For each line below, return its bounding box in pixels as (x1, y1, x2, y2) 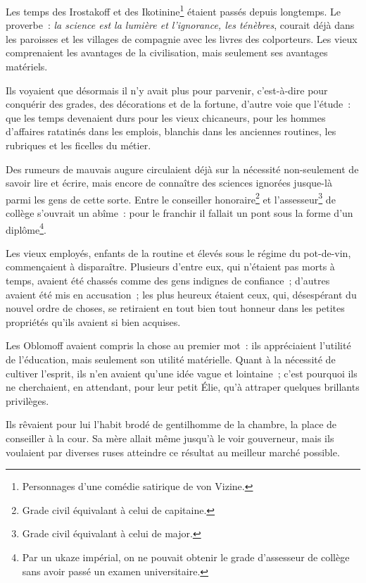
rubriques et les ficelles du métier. (6, 138, 151, 152)
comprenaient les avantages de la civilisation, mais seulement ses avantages (6, 45, 328, 60)
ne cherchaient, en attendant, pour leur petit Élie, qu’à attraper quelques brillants (6, 380, 360, 394)
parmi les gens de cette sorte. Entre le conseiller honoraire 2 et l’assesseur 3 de (6, 189, 336, 206)
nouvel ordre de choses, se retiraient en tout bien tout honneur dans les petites (6, 301, 345, 315)
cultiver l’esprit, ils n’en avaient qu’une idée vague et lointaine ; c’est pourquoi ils (6, 365, 358, 380)
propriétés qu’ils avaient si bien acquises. (6, 314, 181, 329)
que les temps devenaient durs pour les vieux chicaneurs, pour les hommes (6, 110, 326, 125)
